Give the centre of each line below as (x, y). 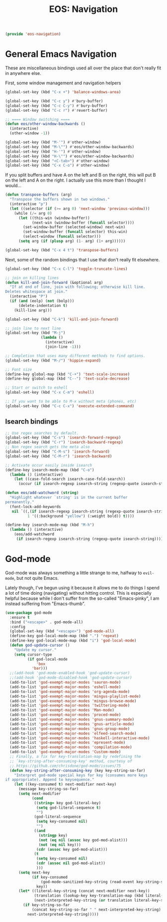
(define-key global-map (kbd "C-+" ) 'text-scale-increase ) (68, 374)
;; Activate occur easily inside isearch (49, 465)
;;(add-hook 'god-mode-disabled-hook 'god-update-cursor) (71, 678)
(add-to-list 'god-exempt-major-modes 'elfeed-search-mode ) (73, 733)
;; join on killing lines (32, 278)
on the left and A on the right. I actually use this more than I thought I (75, 180)
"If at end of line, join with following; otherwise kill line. (78, 287)
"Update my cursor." (35, 650)
